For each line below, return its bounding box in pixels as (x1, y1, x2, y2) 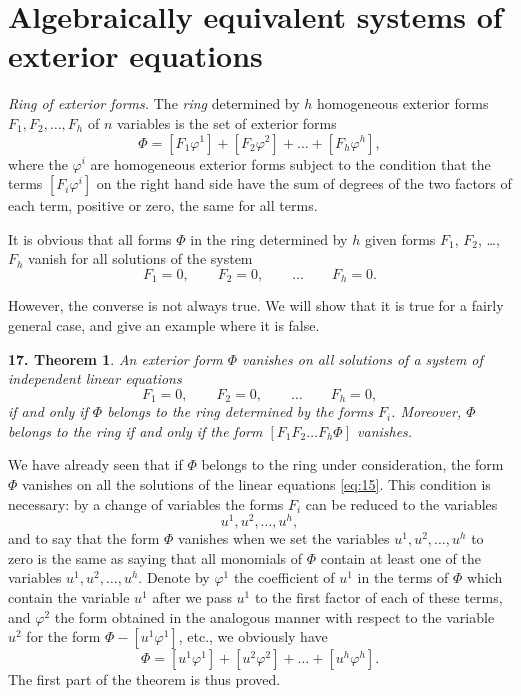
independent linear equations (8, 368, 182, 389)
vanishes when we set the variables (178, 528, 390, 549)
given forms (364, 228, 436, 249)
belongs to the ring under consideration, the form (201, 454, 504, 475)
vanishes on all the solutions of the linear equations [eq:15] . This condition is (22, 473, 491, 494)
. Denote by (138, 567, 210, 588)
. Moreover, (391, 401, 462, 422)
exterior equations (8, 35, 263, 76)
